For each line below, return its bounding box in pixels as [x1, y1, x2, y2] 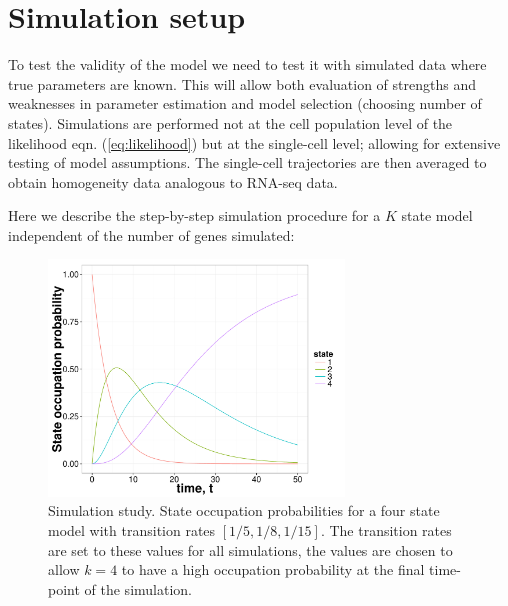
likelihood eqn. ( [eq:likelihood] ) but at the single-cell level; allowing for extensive [8, 132, 501, 153]
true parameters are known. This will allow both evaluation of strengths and [8, 73, 476, 94]
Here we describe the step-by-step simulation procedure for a [8, 205, 381, 226]
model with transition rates [48, 520, 216, 541]
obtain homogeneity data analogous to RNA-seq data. [8, 171, 338, 192]
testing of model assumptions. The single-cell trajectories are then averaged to [8, 152, 487, 173]
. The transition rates [320, 520, 452, 541]
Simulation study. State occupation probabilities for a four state [48, 500, 440, 521]
